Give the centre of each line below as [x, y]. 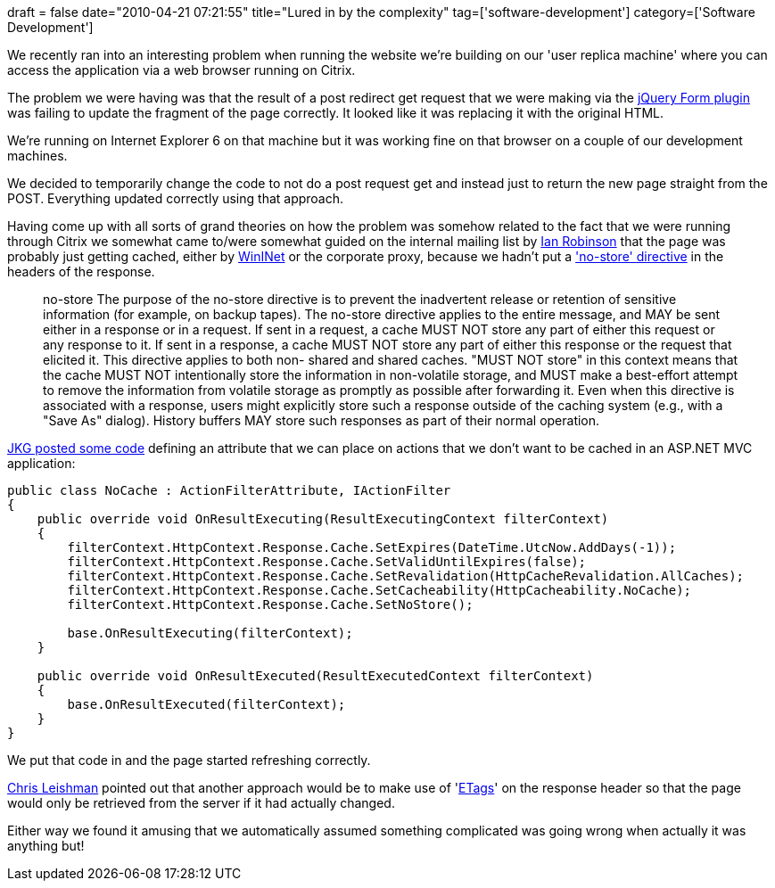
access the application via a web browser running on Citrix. [181, 70]
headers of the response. [81, 271]
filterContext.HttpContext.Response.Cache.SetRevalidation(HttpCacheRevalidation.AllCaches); [406, 576]
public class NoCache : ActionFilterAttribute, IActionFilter [229, 490]
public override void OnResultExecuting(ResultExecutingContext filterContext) [323, 519]
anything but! [46, 846]
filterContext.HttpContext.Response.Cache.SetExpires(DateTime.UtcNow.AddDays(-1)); [372, 547]
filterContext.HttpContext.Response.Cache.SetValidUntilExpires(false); [327, 562]
